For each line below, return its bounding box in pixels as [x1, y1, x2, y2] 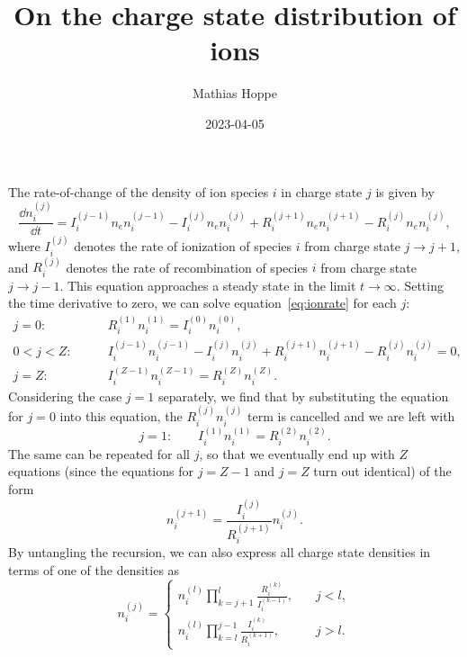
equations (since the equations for [8, 462, 193, 481]
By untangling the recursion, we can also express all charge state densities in [8, 543, 431, 561]
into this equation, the [59, 407, 183, 426]
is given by [375, 182, 435, 201]
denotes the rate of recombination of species [66, 257, 309, 276]
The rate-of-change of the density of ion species [8, 182, 269, 201]
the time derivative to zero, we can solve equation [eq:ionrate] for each [8, 293, 397, 312]
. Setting [396, 275, 444, 294]
